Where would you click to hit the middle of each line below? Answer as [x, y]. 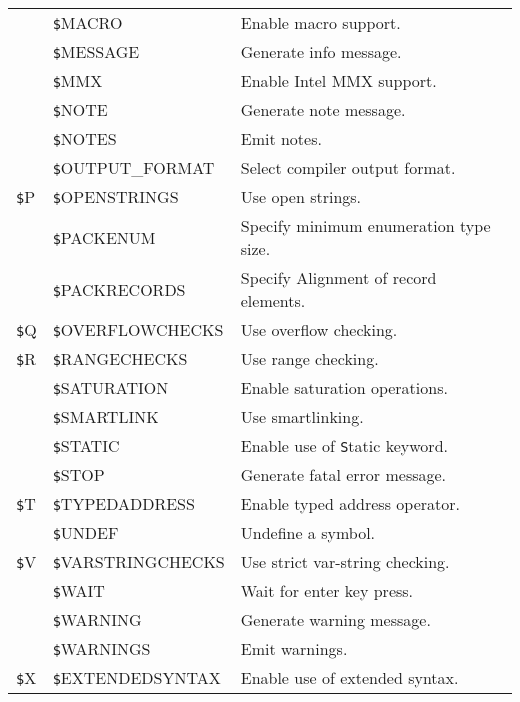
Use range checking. [309, 358]
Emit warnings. [294, 648]
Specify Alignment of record [338, 277]
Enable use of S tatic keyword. [344, 445]
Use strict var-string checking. [345, 561]
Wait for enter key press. [327, 590]
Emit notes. [281, 138]
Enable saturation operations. [344, 387]
